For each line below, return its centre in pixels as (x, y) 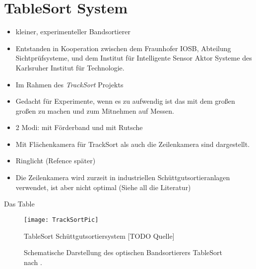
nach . (33, 262)
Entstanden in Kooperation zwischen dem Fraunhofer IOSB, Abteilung (123, 48)
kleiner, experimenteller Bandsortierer (73, 32)
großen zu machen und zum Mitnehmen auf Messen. (95, 110)
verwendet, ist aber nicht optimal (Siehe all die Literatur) (103, 187)
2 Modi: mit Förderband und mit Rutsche (79, 127)
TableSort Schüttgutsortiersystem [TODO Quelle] (99, 235)
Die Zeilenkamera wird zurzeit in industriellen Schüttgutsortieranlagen (123, 177)
